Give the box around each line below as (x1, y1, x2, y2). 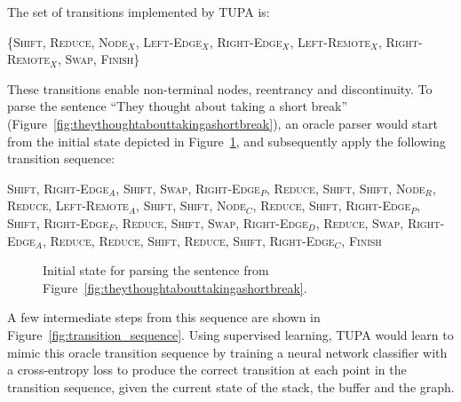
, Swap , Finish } (58, 50, 140, 68)
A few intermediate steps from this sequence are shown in (7, 308, 321, 327)
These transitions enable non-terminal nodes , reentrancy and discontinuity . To (7, 79, 433, 98)
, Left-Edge (135, 32, 203, 51)
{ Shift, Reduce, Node (7, 32, 128, 51)
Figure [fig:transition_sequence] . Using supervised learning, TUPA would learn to (7, 325, 454, 343)
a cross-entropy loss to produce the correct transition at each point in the (7, 360, 407, 379)
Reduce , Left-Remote (7, 196, 129, 215)
